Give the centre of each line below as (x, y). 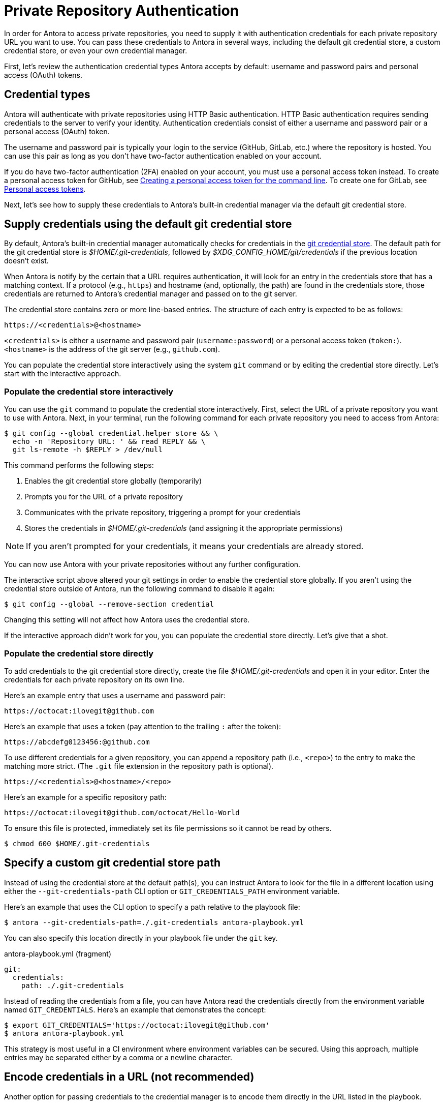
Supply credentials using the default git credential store (148, 224)
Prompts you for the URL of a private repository (104, 497)
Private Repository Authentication (122, 11)
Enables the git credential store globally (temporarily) (113, 481)
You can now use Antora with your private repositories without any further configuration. (152, 564)
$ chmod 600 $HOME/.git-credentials (77, 843)
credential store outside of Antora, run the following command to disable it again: (139, 589)
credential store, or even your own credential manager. (96, 50)
